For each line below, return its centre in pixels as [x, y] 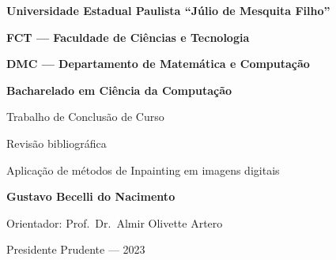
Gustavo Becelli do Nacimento [91, 196]
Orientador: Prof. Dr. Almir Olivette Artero [115, 222]
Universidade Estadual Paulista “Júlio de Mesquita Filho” [168, 10]
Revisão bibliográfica [57, 143]
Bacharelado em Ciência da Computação [119, 90]
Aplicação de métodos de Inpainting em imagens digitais [143, 170]
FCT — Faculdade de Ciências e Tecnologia [128, 37]
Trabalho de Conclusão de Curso [85, 117]
